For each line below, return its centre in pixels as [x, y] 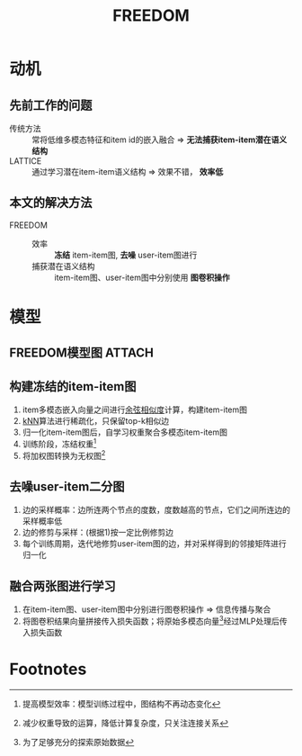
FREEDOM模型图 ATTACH [82, 353]
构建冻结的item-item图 [73, 387]
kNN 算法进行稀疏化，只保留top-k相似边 [96, 421]
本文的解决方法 [51, 203]
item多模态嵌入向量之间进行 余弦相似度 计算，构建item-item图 [135, 409]
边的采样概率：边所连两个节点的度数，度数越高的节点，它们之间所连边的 [156, 510]
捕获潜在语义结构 [63, 265]
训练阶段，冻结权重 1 [59, 443]
